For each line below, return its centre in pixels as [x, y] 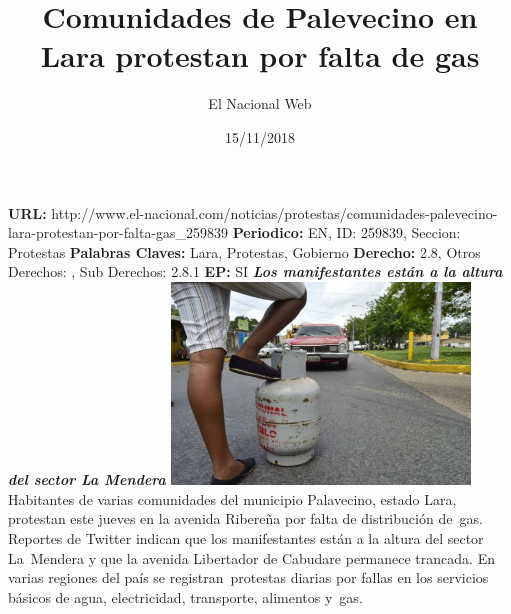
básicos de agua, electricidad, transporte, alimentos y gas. [185, 596]
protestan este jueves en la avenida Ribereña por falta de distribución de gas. [245, 518]
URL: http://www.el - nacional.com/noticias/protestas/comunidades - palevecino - [253, 212]
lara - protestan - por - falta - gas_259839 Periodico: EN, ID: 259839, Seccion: [234, 232]
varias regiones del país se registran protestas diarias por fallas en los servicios [248, 577]
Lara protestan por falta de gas [260, 55]
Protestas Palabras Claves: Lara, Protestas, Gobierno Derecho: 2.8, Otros [244, 251]
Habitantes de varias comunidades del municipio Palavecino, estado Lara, [232, 498]
